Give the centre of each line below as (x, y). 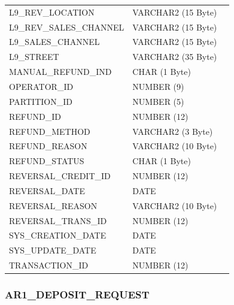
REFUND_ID (35, 116)
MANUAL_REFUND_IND (60, 72)
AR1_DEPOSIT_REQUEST (77, 295)
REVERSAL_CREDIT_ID (60, 176)
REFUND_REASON (48, 146)
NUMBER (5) (158, 101)
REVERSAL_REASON (53, 205)
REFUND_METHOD (50, 131)
